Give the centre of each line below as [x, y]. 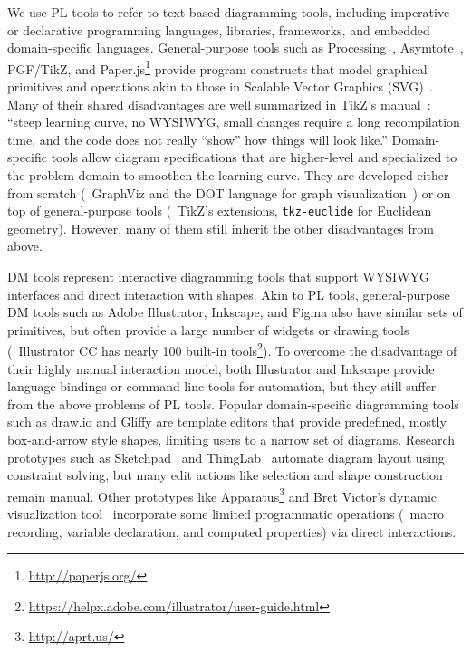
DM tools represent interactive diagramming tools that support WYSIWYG [218, 277]
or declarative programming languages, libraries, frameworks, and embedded [219, 29]
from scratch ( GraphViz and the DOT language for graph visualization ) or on [229, 192]
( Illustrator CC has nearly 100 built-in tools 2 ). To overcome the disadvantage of [232, 350]
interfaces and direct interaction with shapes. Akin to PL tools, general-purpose [229, 294]
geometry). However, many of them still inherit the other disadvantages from [221, 228]
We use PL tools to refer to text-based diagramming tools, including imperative [229, 12]
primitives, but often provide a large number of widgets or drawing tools [208, 329]
